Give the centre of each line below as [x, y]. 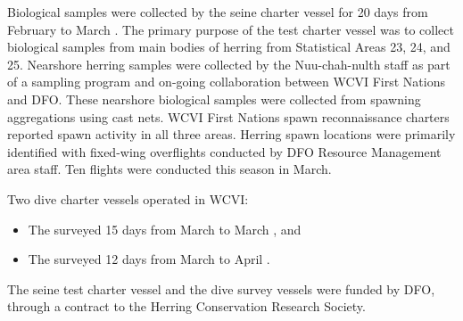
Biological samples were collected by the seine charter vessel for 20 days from [218, 12]
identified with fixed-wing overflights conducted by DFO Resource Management [224, 151]
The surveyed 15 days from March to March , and [165, 229]
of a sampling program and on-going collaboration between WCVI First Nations [226, 82]
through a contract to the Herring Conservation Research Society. [186, 306]
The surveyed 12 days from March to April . [149, 259]
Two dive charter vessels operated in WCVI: [128, 198]
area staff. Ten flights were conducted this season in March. [169, 169]
